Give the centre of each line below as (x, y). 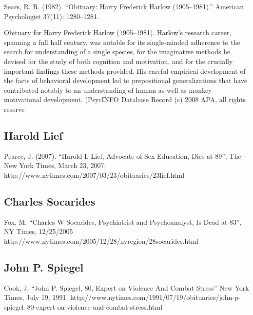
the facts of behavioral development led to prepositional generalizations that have (126, 80)
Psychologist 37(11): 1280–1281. (51, 16)
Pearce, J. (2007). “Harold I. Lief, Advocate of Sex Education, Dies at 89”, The (123, 156)
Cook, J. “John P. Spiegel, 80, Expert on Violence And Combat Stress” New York (126, 287)
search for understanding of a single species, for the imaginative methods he (117, 52)
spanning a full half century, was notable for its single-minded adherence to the (122, 42)
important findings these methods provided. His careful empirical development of (125, 71)
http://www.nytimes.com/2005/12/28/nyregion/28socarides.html (101, 241)
